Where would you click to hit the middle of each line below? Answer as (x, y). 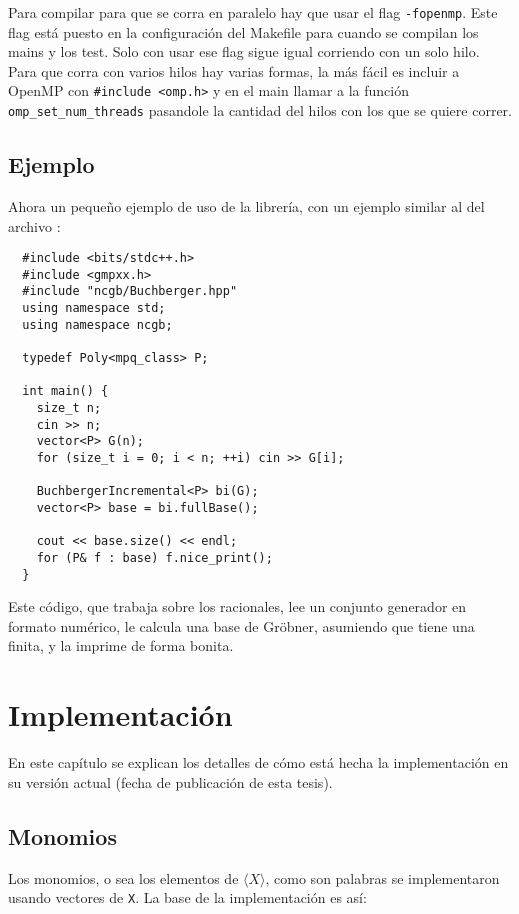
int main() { (65, 391)
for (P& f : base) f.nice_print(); (154, 557)
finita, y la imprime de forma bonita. (121, 645)
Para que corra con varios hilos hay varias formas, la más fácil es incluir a (234, 70)
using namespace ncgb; (97, 324)
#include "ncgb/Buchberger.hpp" (130, 291)
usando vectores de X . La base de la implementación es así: (187, 897)
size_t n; (69, 408)
